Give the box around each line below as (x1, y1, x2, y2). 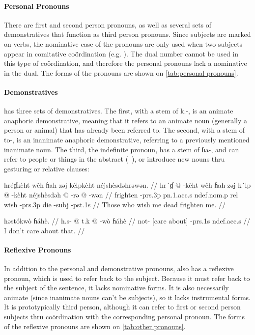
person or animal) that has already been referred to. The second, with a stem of (4, 125, 245, 135)
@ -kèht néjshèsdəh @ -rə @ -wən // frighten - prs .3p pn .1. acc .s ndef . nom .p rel (4, 189, 238, 199)
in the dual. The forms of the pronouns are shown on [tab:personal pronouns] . (4, 67, 238, 78)
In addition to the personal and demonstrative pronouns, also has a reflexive (4, 263, 234, 274)
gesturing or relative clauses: (4, 163, 89, 173)
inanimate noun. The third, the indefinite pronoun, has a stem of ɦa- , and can (4, 144, 239, 154)
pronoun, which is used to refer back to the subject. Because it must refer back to (4, 273, 250, 283)
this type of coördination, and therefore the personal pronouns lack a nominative (4, 58, 247, 68)
